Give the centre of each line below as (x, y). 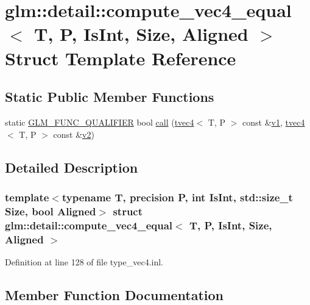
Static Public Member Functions (110, 97)
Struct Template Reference (121, 58)
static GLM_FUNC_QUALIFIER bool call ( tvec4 (100, 122)
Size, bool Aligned (51, 211)
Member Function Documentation (114, 294)
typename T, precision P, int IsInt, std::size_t (177, 197)
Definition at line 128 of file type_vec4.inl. (84, 261)
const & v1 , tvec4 (274, 122)
